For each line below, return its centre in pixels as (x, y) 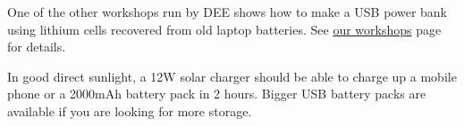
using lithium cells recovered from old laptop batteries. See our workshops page (224, 29)
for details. (37, 47)
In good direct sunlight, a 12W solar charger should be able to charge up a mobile (232, 76)
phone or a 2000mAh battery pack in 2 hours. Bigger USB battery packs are (217, 94)
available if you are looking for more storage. (130, 110)
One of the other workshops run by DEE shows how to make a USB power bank (227, 12)
